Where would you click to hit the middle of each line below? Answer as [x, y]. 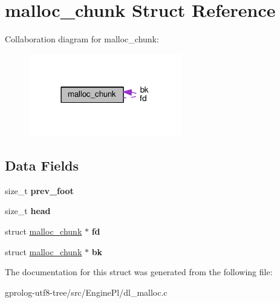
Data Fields [42, 165]
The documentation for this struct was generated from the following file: [139, 272]
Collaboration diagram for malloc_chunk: [82, 39]
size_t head [28, 211]
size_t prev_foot [39, 190]
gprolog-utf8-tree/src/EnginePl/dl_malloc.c [86, 292]
